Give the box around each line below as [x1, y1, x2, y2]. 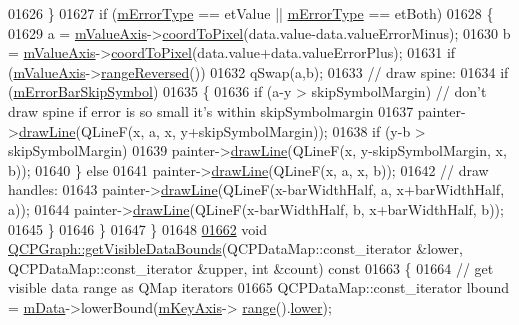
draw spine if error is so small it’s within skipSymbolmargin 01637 [8, 100, 414, 121]
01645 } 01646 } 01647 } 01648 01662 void [8, 218, 267, 239]
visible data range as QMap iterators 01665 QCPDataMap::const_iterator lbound [8, 277, 510, 298]
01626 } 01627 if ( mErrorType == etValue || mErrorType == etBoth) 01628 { [8, 3, 494, 23]
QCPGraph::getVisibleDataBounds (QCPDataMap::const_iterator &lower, [8, 238, 463, 259]
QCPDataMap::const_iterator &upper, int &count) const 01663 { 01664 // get [8, 257, 494, 278]
